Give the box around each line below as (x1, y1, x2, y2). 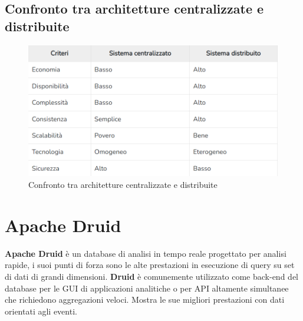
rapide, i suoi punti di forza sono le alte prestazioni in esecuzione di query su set (5, 259, 295, 271)
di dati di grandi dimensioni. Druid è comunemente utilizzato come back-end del (5, 270, 298, 282)
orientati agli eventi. (5, 305, 77, 317)
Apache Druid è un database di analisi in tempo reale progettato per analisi (5, 247, 286, 259)
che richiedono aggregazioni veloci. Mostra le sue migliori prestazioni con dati (5, 293, 285, 306)
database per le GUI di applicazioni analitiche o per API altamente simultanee (5, 282, 289, 294)
